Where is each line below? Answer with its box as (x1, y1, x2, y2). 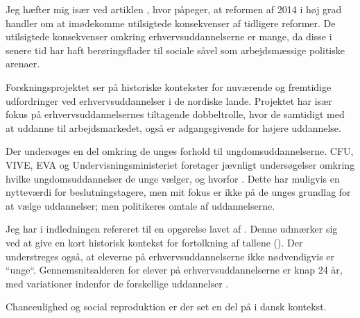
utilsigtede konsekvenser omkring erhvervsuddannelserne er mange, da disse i (6, 29, 332, 44)
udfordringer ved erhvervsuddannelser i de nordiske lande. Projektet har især (6, 93, 332, 108)
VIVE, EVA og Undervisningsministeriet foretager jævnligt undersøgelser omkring (6, 157, 355, 171)
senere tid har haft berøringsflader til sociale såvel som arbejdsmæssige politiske (6, 42, 345, 57)
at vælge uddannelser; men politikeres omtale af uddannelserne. (6, 198, 275, 212)
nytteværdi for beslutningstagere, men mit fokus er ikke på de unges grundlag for (6, 185, 351, 199)
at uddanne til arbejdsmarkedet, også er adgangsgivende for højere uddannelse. (6, 120, 341, 135)
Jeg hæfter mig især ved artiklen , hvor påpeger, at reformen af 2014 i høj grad (6, 2, 342, 16)
